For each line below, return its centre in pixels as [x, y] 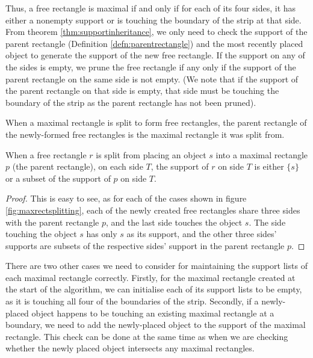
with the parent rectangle [52, 222]
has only [102, 234]
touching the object [41, 234]
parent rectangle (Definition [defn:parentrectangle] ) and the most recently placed [154, 43]
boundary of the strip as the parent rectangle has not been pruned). [131, 102]
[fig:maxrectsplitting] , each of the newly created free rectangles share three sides [153, 210]
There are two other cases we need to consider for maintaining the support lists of [156, 266]
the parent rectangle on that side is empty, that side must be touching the [142, 91]
